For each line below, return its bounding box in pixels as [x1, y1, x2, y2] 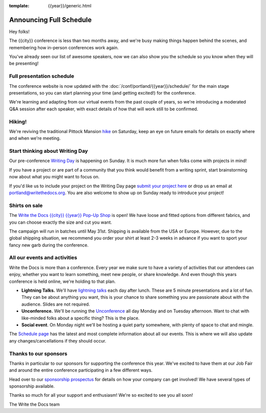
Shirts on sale [9, 202, 43, 209]
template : [9, 3, 30, 8]
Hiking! [9, 118, 27, 125]
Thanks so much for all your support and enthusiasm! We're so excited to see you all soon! [9, 392, 193, 398]
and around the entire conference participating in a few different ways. [9, 367, 153, 373]
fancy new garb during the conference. [9, 242, 89, 248]
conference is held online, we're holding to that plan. [9, 278, 116, 284]
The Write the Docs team [9, 401, 60, 407]
